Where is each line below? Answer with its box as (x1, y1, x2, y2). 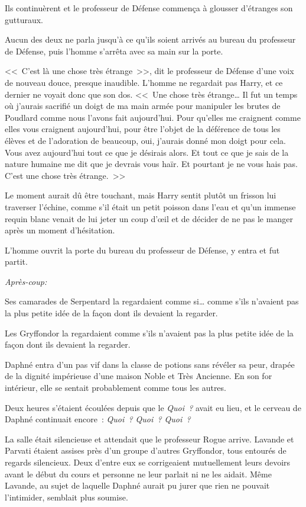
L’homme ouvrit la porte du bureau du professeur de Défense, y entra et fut (5, 243, 280, 256)
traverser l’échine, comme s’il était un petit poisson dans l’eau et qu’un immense (5, 200, 296, 213)
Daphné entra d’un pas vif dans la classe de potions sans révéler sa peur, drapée (5, 358, 295, 370)
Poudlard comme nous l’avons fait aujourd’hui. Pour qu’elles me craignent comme (5, 111, 301, 123)
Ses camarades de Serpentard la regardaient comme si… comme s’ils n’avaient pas (5, 295, 299, 307)
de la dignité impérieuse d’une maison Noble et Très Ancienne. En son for (5, 370, 272, 382)
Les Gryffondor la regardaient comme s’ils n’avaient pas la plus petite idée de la (5, 326, 294, 339)
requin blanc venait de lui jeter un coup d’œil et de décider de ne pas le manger (5, 212, 293, 224)
